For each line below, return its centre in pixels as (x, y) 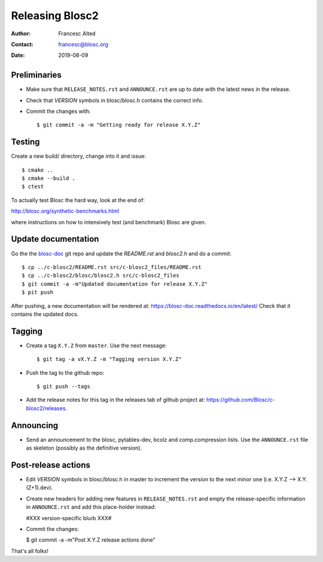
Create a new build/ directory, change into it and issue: (78, 156)
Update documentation (55, 239)
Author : (21, 33)
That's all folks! (30, 551)
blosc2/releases (46, 408)
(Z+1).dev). (39, 488)
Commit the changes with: (58, 111)
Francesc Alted (77, 33)
